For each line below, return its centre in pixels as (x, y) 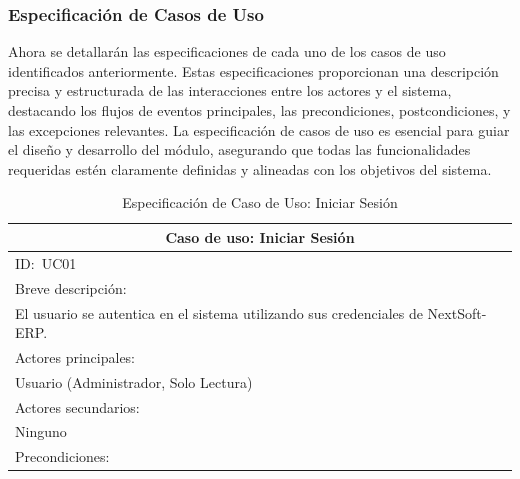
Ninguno (41, 431)
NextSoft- (457, 312)
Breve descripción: (71, 287)
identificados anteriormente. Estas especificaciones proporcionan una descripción (253, 70)
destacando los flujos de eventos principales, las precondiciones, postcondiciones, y (259, 110)
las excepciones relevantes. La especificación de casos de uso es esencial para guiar (259, 129)
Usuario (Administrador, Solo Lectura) (134, 381)
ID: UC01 (46, 262)
